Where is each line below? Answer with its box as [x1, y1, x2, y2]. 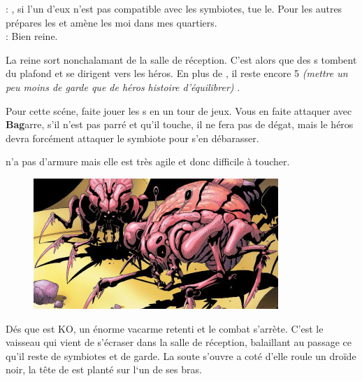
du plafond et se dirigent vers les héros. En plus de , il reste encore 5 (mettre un [6, 66, 348, 81]
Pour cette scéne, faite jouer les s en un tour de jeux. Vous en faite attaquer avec [6, 103, 352, 118]
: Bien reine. [6, 29, 58, 43]
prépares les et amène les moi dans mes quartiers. [6, 15, 217, 29]
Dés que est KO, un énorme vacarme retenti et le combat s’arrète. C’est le [6, 321, 324, 335]
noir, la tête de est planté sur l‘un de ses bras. [6, 362, 202, 377]
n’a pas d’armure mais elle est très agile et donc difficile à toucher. [6, 154, 290, 169]
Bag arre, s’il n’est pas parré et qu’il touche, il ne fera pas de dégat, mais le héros [6, 117, 354, 132]
